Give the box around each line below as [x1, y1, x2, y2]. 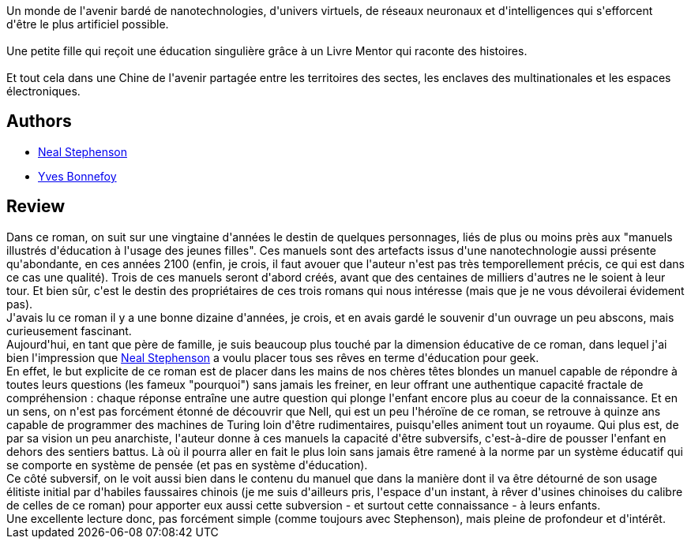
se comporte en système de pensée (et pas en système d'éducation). [6, 457, 368, 472]
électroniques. [6, 84, 81, 98]
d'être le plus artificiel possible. [6, 17, 169, 31]
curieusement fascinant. [6, 323, 132, 338]
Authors [6, 111, 72, 132]
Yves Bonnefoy [38, 169, 117, 183]
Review [6, 196, 66, 217]
